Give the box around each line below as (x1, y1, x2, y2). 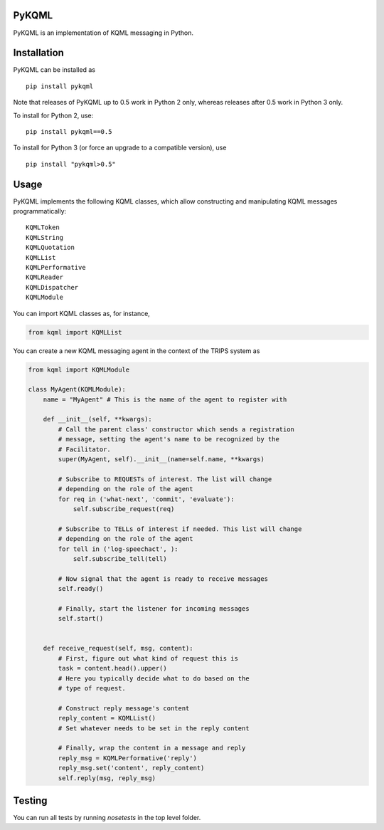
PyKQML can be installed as (13, 65, 96, 74)
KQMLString (26, 233, 64, 241)
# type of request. (58, 684, 126, 693)
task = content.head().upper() (58, 664, 167, 673)
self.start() (58, 614, 104, 623)
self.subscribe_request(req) (73, 505, 175, 513)
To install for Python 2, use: (13, 111, 94, 120)
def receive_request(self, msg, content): (43, 644, 193, 653)
